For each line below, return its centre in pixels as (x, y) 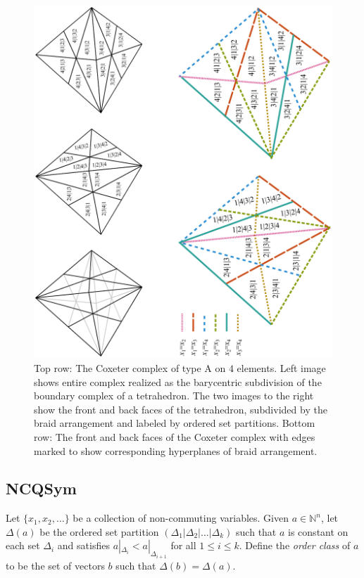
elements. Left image (281, 367)
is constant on (318, 531)
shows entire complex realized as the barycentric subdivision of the (178, 381)
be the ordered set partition (99, 531)
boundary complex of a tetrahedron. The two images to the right (174, 396)
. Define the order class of (295, 545)
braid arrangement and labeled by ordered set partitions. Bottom (175, 423)
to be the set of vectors (55, 565)
